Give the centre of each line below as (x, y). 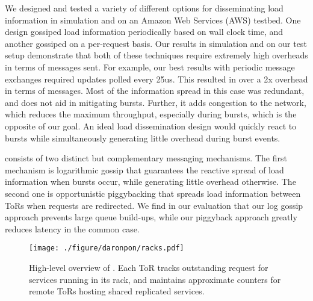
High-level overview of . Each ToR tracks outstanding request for (149, 267)
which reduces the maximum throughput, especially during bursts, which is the (151, 114)
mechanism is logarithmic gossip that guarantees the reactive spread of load (144, 169)
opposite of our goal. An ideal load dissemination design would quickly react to (151, 126)
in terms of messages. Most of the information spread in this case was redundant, (155, 91)
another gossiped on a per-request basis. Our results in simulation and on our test (156, 43)
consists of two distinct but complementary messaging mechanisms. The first (146, 158)
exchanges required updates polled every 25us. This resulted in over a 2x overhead (156, 79)
